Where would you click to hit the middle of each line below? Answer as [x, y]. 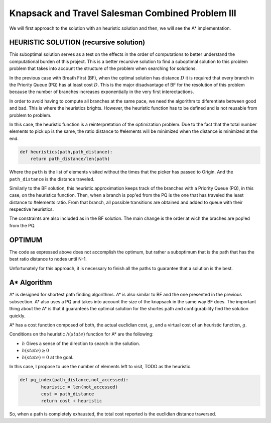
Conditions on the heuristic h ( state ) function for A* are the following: [81, 334]
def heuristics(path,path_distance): [66, 152]
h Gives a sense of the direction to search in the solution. [81, 343]
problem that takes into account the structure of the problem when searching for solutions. [103, 68]
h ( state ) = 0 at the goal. [48, 357]
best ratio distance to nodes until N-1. [48, 259]
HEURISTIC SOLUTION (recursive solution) [77, 43]
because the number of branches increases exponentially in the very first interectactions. [102, 92]
